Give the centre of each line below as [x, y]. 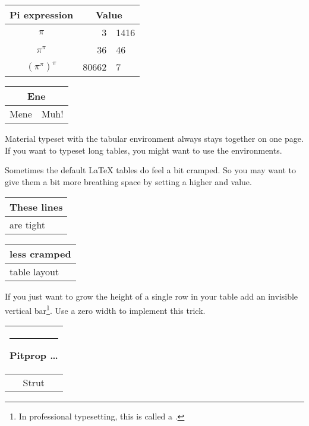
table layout [34, 272]
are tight [28, 225]
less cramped [40, 254]
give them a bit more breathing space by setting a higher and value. [128, 181]
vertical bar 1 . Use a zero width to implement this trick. [105, 309]
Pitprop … [34, 355]
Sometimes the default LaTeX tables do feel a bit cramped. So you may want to [150, 170]
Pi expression [42, 15]
